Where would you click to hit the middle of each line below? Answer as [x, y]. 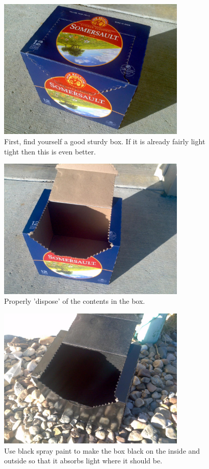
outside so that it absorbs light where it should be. [83, 461]
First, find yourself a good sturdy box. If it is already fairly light [105, 141]
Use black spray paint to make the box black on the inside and [102, 450]
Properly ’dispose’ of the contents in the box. [75, 301]
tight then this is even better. [50, 151]
